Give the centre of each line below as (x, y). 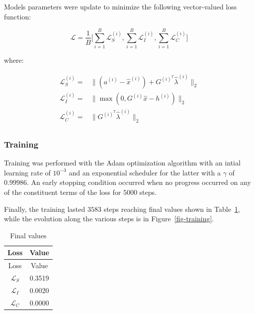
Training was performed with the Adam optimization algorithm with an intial (122, 163)
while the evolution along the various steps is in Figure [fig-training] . (109, 219)
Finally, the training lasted (45, 209)
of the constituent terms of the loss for (63, 192)
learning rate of (27, 172)
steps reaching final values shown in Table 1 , (172, 209)
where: (14, 60)
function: (18, 16)
